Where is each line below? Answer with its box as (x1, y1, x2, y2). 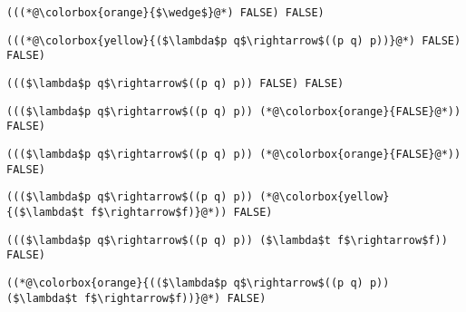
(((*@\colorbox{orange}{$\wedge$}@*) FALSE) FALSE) (6, 6, 325, 19)
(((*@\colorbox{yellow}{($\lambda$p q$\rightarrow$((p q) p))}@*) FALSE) (6, 34, 461, 47)
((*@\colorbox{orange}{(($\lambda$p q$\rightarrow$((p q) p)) (6, 276, 390, 289)
